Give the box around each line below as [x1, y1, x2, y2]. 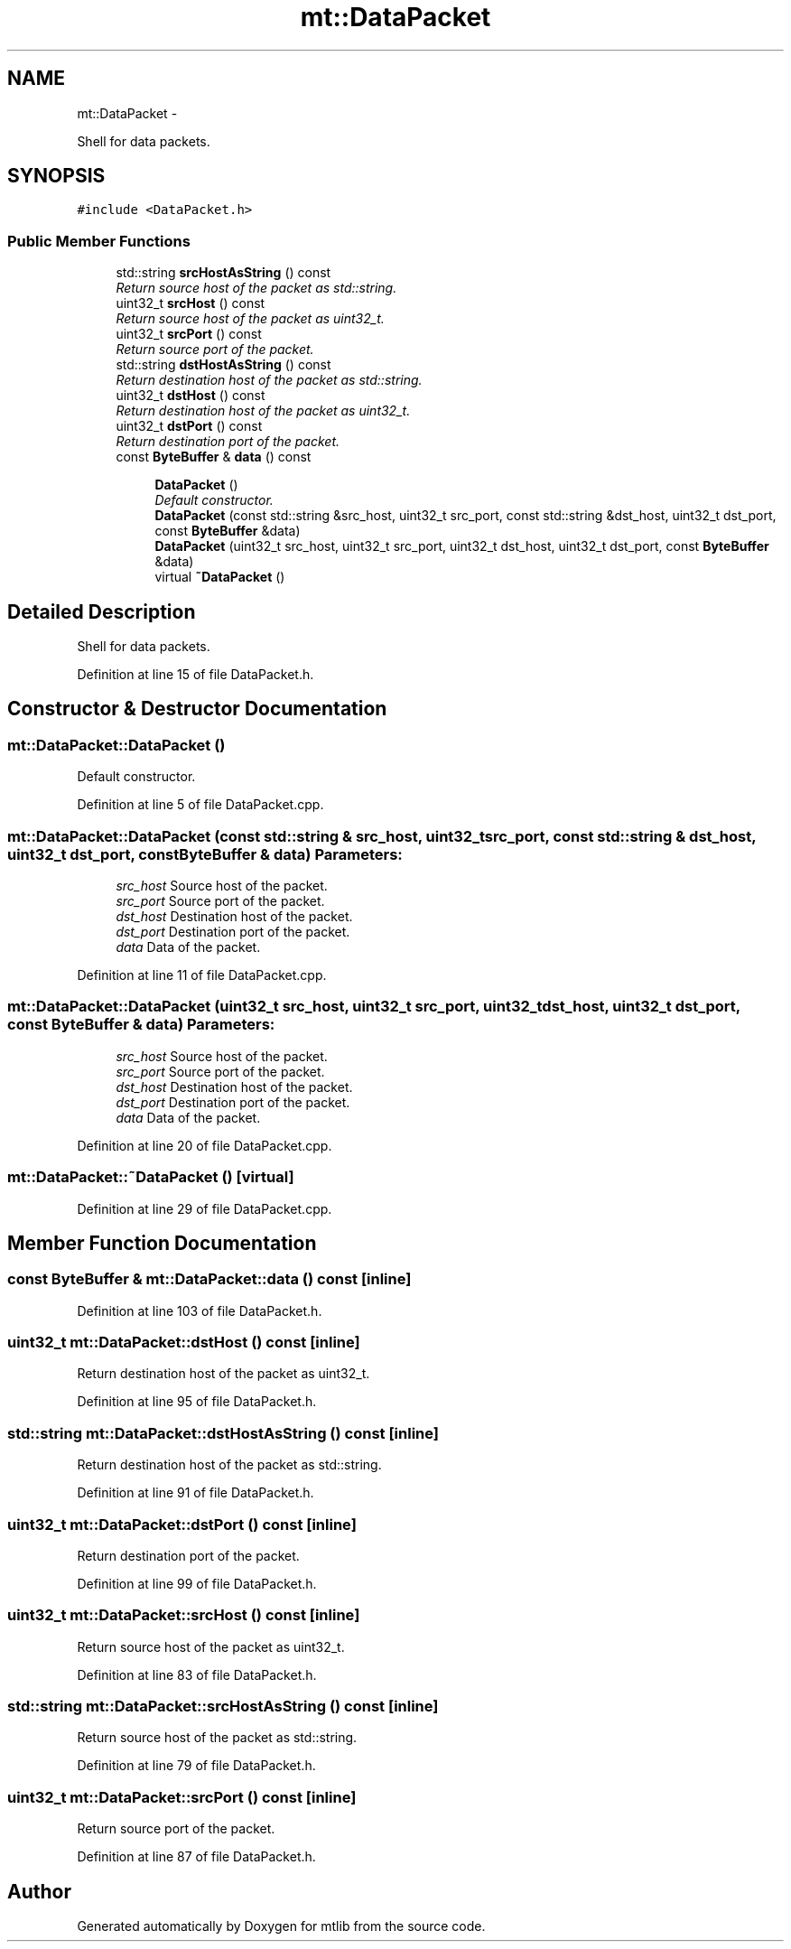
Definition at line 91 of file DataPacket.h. [77, 1485, 314, 1501]
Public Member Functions [7, 231, 191, 250]
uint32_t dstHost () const [116, 387, 265, 404]
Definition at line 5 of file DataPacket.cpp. [77, 797, 324, 813]
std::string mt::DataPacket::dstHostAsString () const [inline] [7, 1423, 439, 1442]
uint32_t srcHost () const [116, 295, 265, 312]
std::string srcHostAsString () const [116, 265, 331, 281]
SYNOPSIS [7, 164, 106, 188]
